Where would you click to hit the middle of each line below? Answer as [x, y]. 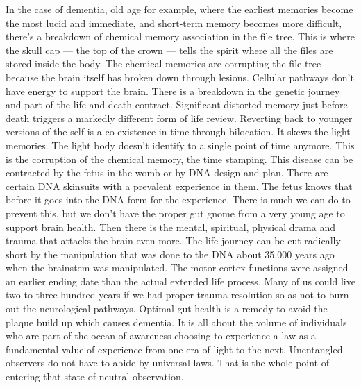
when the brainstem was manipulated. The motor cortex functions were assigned [177, 268]
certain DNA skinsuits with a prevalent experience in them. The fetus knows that [179, 186]
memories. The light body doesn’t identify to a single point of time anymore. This [180, 145]
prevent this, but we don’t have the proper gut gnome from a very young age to [175, 213]
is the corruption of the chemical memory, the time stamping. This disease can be [179, 159]
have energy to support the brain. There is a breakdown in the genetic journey [173, 91]
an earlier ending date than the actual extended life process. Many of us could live [180, 281]
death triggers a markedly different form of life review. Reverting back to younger [179, 118]
